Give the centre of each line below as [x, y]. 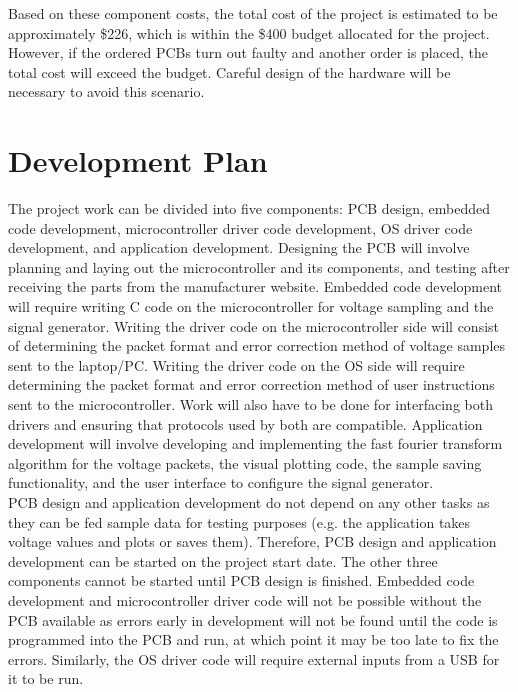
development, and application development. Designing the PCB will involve [239, 247]
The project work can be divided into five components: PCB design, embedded [249, 208]
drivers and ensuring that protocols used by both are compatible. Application [245, 423]
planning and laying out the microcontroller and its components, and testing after [259, 266]
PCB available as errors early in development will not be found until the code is [253, 619]
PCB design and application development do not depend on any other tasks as [249, 502]
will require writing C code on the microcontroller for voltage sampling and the [251, 306]
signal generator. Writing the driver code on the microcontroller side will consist [254, 325]
